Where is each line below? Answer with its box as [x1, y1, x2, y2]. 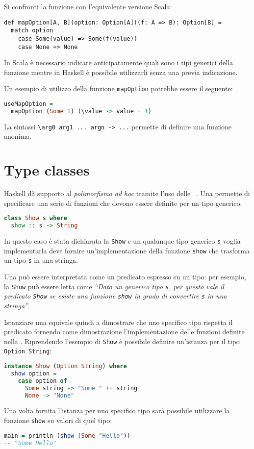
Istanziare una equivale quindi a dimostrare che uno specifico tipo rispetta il [4, 317, 233, 327]
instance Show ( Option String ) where [4, 363, 127, 370]
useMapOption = [4, 100, 53, 108]
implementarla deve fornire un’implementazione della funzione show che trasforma [4, 245, 250, 255]
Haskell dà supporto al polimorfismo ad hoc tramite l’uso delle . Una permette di [4, 188, 250, 199]
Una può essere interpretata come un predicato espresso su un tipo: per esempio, [4, 272, 246, 282]
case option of [18, 377, 67, 384]
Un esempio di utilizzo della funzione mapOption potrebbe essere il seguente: [4, 83, 233, 94]
